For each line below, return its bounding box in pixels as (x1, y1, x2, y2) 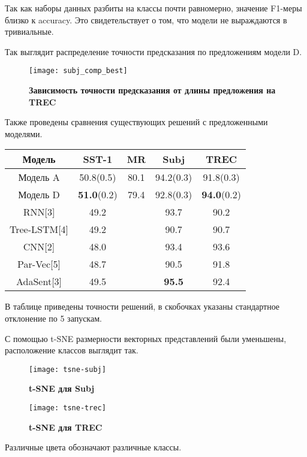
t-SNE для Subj (29, 382, 95, 395)
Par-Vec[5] (17, 257, 61, 271)
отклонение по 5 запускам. (5, 312, 102, 324)
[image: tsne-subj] (29, 365, 106, 374)
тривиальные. (5, 25, 54, 38)
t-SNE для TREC (29, 420, 103, 433)
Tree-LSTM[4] (10, 222, 69, 237)
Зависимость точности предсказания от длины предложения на (29, 84, 276, 96)
